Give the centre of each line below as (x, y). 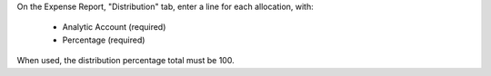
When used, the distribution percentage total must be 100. (126, 61)
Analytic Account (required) (114, 27)
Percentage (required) (104, 40)
